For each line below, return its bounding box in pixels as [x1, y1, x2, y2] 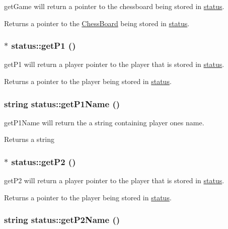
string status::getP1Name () [4, 97, 120, 110]
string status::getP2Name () [4, 213, 120, 226]
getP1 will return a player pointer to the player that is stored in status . [4, 59, 224, 69]
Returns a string [4, 134, 54, 144]
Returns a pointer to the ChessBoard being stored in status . [4, 18, 190, 28]
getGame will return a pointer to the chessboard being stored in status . [4, 1, 224, 11]
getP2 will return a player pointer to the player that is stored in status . [4, 175, 224, 186]
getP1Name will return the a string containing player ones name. [4, 117, 204, 127]
